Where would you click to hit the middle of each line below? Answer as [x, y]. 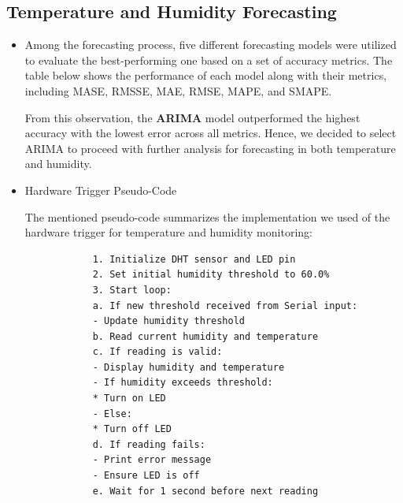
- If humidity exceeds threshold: [183, 383]
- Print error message [152, 460]
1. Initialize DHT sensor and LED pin [194, 259]
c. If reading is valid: [157, 352]
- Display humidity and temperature [189, 367]
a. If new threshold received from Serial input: [225, 306]
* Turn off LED [132, 429]
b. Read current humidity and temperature [205, 336]
